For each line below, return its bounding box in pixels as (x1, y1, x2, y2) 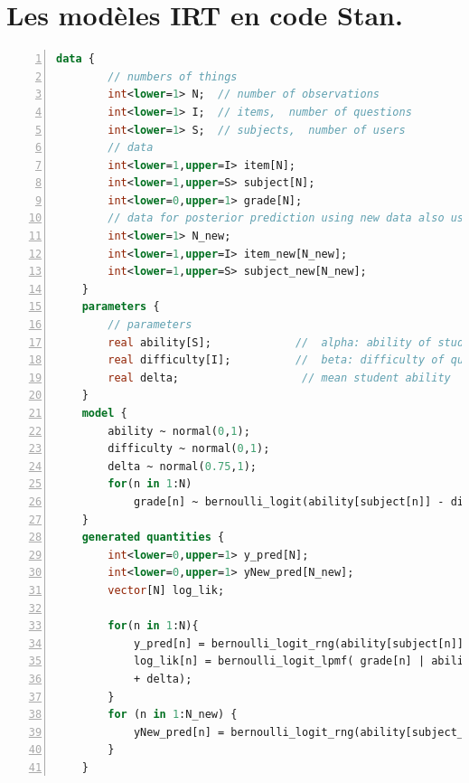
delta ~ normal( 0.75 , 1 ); (108, 459, 257, 473)
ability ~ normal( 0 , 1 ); (108, 424, 250, 438)
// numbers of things (108, 70, 238, 83)
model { (81, 407, 127, 420)
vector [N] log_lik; (108, 583, 225, 597)
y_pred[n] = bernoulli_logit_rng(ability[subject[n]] (133, 637, 464, 650)
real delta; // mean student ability (108, 371, 451, 384)
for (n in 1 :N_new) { (108, 708, 238, 722)
